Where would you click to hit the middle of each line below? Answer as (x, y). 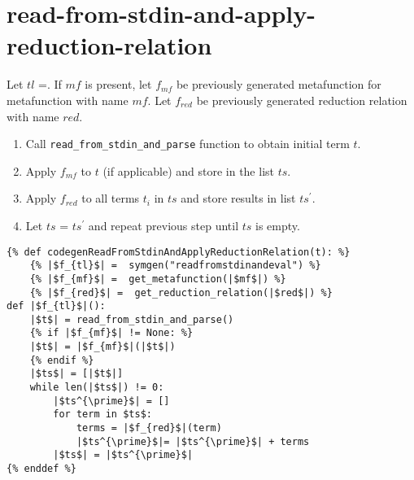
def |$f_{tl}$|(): (56, 306)
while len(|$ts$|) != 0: (97, 388)
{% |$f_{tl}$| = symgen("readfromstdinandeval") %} (175, 266)
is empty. (278, 225)
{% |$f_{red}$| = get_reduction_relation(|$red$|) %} (181, 292)
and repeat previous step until (163, 225)
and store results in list (238, 198)
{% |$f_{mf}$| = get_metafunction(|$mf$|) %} (158, 279)
